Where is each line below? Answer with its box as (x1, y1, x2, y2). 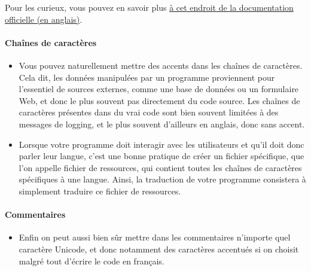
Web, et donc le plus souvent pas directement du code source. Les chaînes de (19, 94, 300, 106)
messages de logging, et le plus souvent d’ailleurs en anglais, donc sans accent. (19, 117, 305, 130)
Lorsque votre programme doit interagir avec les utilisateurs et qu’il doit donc (19, 138, 304, 150)
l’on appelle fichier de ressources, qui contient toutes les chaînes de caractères (19, 161, 302, 173)
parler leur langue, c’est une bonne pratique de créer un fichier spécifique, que (19, 150, 304, 162)
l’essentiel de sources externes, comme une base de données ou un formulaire (19, 83, 299, 95)
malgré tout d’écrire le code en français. (19, 254, 164, 267)
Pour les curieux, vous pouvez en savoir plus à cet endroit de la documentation (5, 1, 294, 13)
